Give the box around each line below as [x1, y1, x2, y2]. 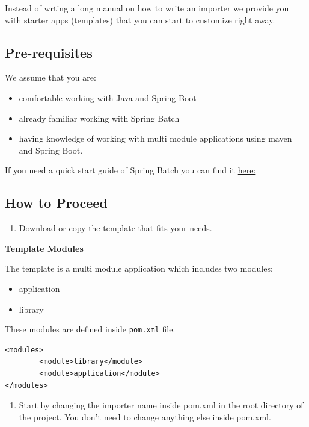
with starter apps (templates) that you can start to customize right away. [5, 13, 275, 26]
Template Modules [5, 242, 84, 254]
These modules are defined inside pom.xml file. [5, 323, 176, 335]
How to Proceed [5, 193, 108, 212]
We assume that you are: [5, 71, 96, 84]
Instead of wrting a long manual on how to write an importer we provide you [5, 2, 289, 14]
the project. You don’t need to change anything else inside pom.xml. [19, 410, 271, 423]
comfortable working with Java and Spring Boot [19, 91, 197, 104]
